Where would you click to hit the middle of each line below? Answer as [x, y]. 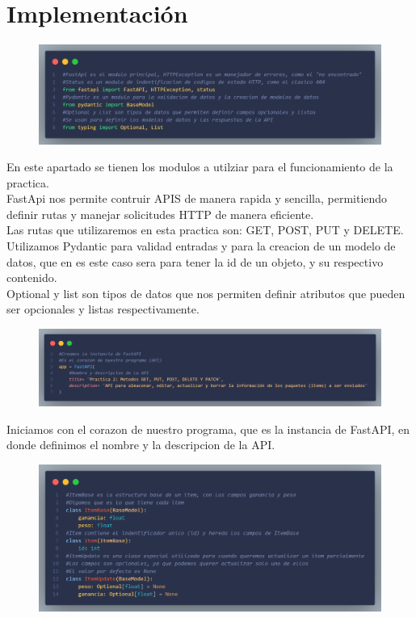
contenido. [32, 277]
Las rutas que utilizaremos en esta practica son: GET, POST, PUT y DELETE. [205, 230]
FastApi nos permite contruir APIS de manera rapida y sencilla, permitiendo [197, 198]
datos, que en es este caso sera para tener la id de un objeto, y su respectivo [195, 261]
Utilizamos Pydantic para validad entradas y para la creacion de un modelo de [201, 246]
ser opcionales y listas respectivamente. [103, 309]
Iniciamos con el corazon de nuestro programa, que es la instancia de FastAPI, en [208, 429]
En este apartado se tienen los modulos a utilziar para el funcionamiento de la [200, 167]
